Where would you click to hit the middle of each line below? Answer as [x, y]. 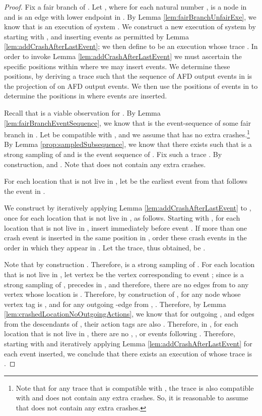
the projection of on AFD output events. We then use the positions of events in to [131, 86]
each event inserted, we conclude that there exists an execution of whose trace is [128, 353]
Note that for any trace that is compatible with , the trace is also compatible [135, 387]
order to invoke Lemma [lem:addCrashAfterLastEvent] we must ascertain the [123, 56]
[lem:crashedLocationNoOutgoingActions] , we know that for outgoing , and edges [129, 314]
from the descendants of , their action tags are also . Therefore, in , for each [121, 323]
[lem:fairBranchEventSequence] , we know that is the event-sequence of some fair [127, 122]
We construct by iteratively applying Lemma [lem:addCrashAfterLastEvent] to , [128, 208]
